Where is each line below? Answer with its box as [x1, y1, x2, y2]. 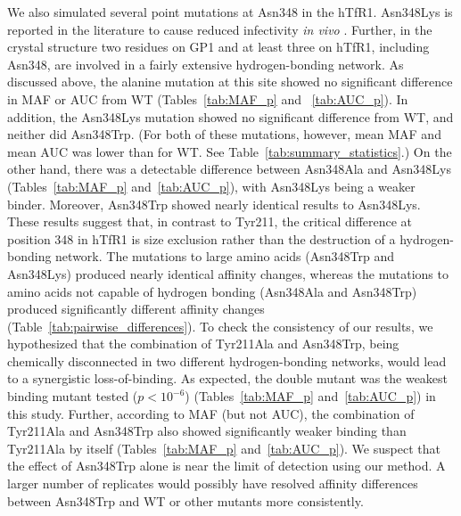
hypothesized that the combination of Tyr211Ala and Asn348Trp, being [7, 334, 399, 353]
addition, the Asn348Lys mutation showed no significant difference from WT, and [7, 107, 454, 126]
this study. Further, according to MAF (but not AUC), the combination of [7, 404, 415, 422]
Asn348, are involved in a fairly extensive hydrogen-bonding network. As [7, 54, 404, 73]
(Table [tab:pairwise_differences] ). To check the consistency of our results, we [7, 316, 433, 335]
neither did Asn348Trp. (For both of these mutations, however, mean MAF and [7, 125, 441, 143]
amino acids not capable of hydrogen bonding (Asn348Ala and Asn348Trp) [7, 282, 417, 300]
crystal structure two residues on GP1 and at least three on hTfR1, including [7, 37, 430, 56]
